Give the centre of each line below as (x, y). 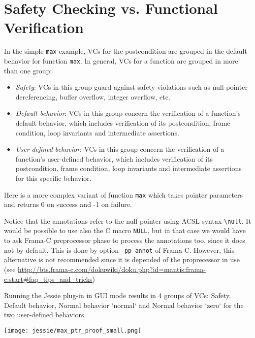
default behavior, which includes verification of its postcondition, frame (123, 123)
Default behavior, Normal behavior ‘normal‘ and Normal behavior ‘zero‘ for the (124, 305)
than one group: (28, 70)
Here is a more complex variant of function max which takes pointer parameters (124, 194)
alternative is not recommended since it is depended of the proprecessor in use (122, 259)
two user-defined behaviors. (45, 315)
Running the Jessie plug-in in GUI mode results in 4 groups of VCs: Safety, (118, 295)
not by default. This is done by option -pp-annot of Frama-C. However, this (119, 250)
